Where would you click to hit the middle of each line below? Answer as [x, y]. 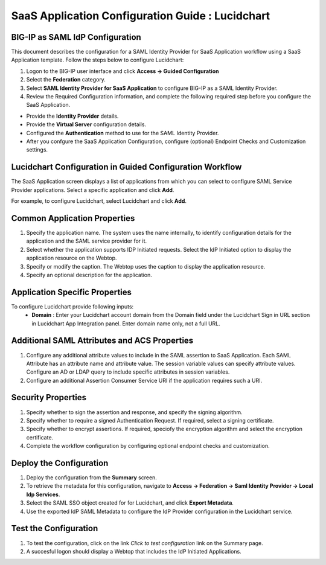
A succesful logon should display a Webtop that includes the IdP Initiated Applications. [134, 551]
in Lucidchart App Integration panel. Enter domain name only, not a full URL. [126, 324]
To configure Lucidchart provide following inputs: [72, 306]
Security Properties [49, 397]
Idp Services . [43, 494]
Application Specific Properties [72, 292]
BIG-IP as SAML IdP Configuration [76, 37]
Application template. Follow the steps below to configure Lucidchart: [97, 60]
